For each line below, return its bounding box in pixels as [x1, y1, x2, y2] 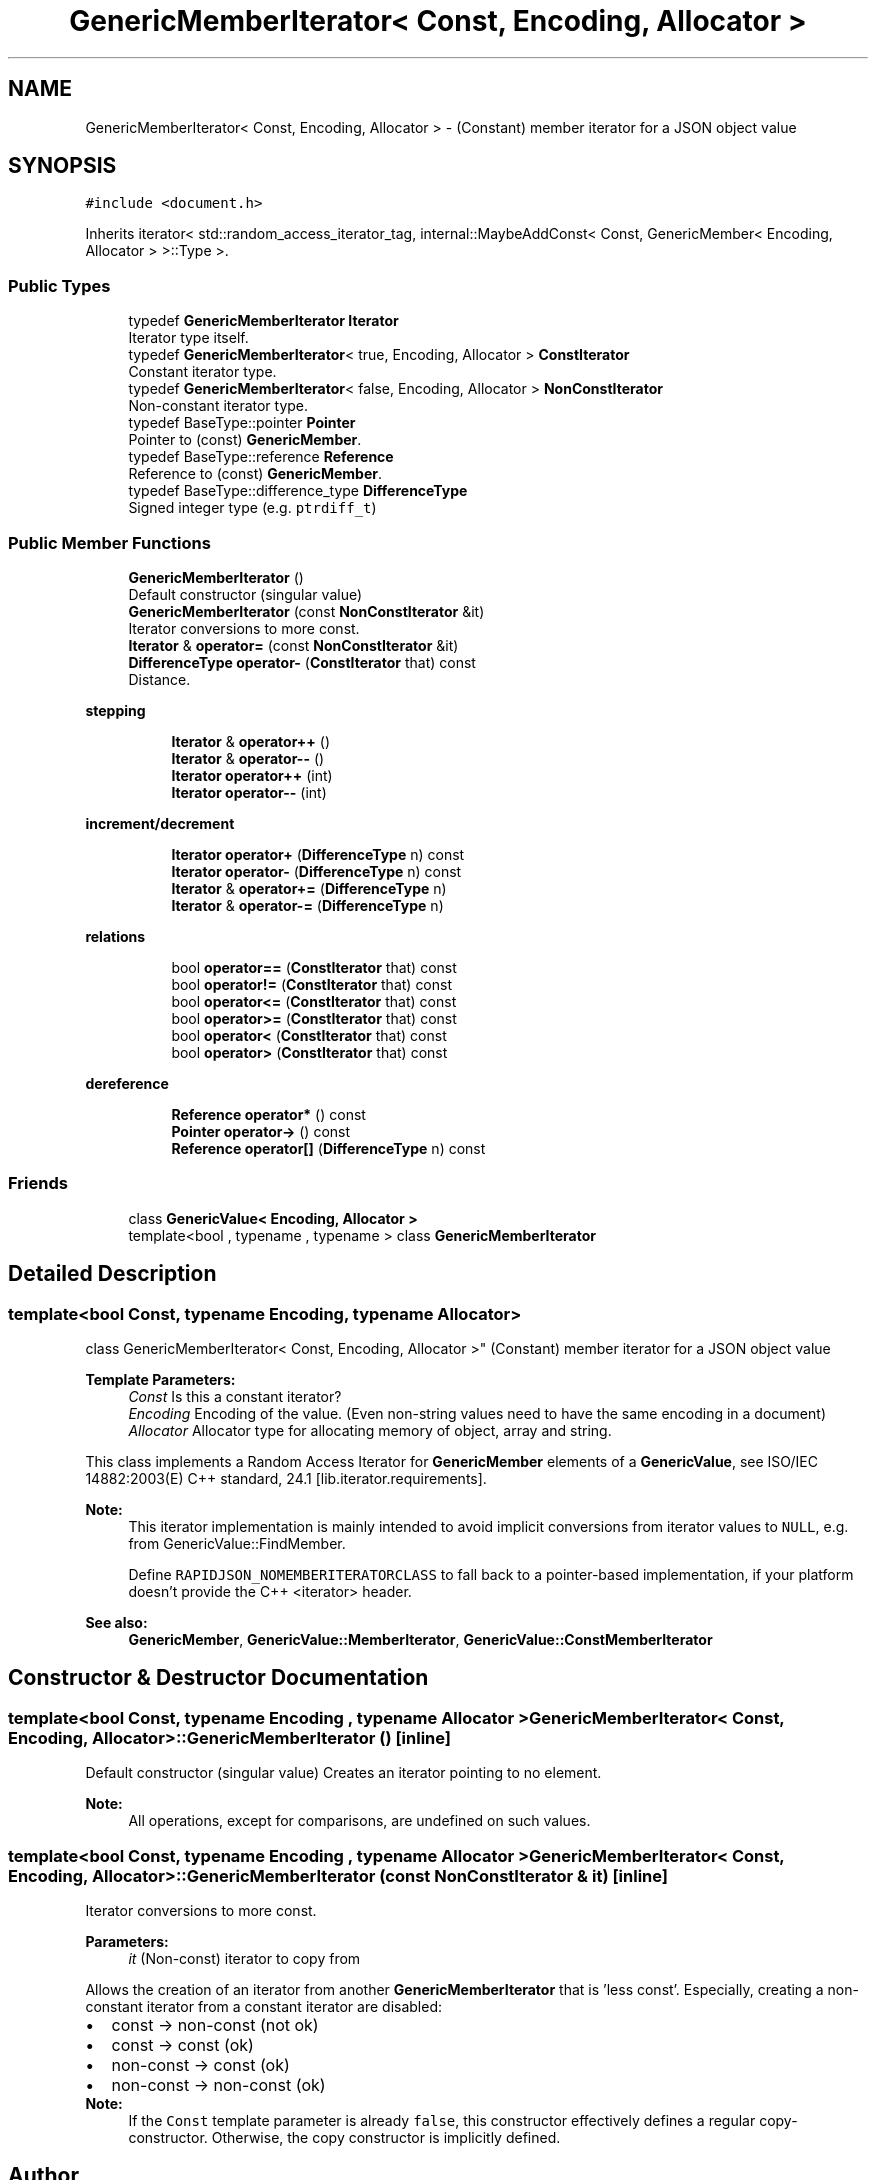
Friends [8, 1173, 68, 1194]
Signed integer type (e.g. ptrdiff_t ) [128, 499, 377, 517]
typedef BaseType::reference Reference [128, 448, 394, 466]
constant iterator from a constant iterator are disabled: [85, 1997, 443, 2015]
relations [85, 927, 146, 945]
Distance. [128, 670, 191, 688]
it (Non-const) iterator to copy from [128, 1949, 361, 1967]
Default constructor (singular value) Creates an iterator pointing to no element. [85, 1764, 602, 1782]
